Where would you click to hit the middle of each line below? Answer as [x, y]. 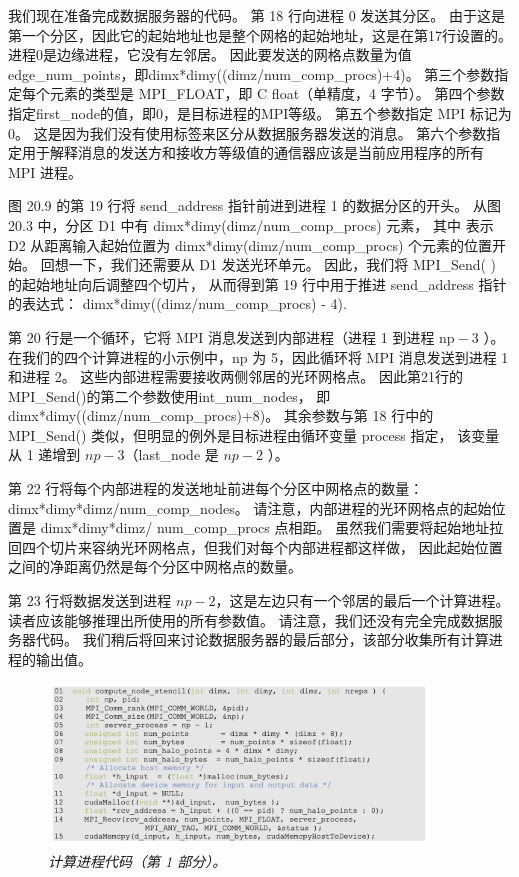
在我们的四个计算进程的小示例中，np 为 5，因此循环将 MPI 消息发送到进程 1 [258, 356]
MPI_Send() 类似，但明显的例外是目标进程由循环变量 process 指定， [230, 434]
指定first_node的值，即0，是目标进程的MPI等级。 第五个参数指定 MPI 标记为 [260, 112]
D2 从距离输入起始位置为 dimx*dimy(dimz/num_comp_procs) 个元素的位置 [250, 244]
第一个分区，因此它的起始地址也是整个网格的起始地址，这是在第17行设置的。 [260, 34]
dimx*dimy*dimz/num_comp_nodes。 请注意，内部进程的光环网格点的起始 [250, 507]
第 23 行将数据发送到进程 [90, 600]
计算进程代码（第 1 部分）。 [137, 860]
